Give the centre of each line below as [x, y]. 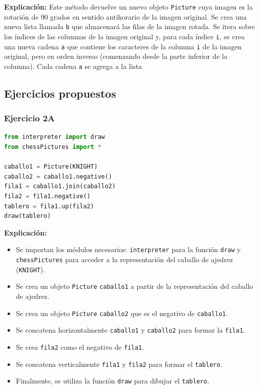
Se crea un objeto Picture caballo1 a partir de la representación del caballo [135, 286]
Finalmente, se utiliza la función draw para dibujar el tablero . [112, 381]
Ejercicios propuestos [60, 93]
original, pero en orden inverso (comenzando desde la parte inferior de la [116, 56]
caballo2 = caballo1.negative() [58, 176]
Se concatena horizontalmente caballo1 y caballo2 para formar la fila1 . [131, 330]
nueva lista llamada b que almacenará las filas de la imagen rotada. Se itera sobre [129, 26]
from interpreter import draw [55, 137]
